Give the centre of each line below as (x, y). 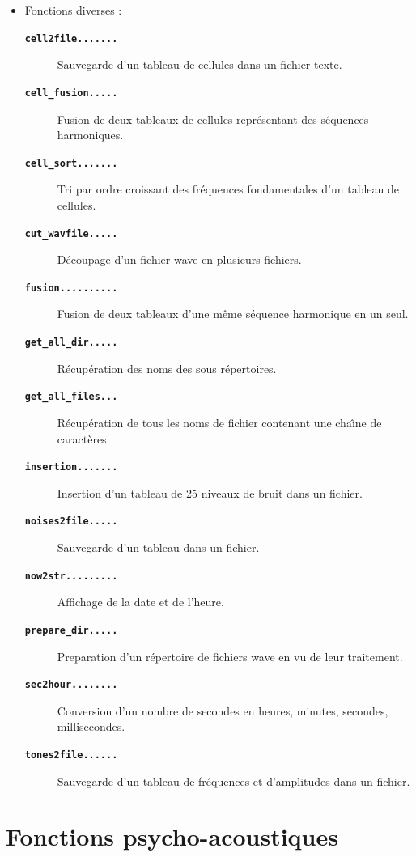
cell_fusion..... (71, 93)
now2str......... (71, 576)
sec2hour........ (71, 685)
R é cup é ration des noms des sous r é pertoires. (167, 368)
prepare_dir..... (71, 630)
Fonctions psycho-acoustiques (172, 836)
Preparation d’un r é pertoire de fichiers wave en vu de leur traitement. (230, 656)
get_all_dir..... (71, 343)
